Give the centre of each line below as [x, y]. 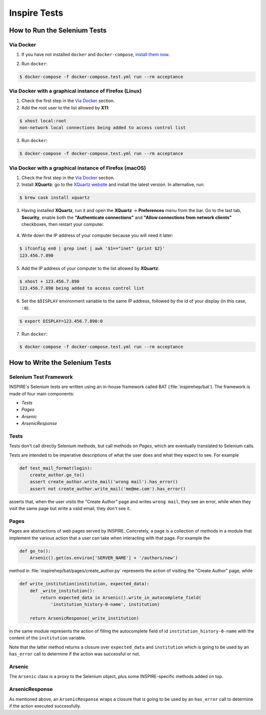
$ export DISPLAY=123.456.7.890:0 [61, 321]
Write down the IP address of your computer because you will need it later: [97, 235]
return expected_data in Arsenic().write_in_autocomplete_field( [121, 597]
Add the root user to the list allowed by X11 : [65, 107]
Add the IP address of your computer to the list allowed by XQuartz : [90, 268]
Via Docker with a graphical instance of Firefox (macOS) [78, 168]
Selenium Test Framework [41, 377]
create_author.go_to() [57, 475]
